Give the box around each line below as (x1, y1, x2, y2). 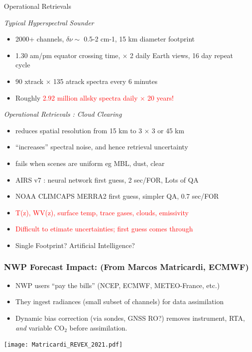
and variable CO (15, 322, 65, 332)
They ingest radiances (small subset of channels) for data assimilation (15, 296, 224, 307)
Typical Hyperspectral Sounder (4, 17, 94, 27)
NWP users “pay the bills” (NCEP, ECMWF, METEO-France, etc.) (15, 280, 220, 290)
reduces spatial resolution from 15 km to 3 (15, 125, 142, 135)
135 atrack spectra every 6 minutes (53, 76, 157, 86)
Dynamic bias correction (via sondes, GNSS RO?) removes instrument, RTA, (15, 312, 245, 323)
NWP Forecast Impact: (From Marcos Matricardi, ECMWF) (4, 261, 249, 273)
